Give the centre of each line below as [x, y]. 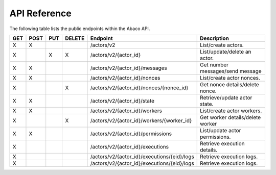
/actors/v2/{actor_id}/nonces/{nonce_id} [139, 88]
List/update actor [221, 130]
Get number [214, 65]
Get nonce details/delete [229, 84]
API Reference [40, 13]
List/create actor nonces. [230, 78]
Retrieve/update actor [226, 97]
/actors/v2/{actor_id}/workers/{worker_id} [141, 120]
